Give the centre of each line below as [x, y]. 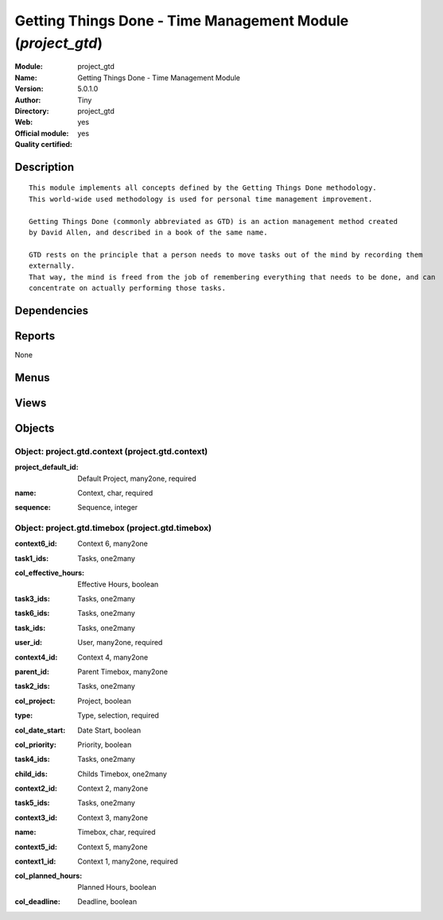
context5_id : [36, 847]
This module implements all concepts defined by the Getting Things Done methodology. [203, 188]
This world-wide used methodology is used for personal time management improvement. [201, 199]
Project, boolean [104, 701]
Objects [35, 428]
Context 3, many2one [113, 818]
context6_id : [36, 543]
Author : [28, 100]
